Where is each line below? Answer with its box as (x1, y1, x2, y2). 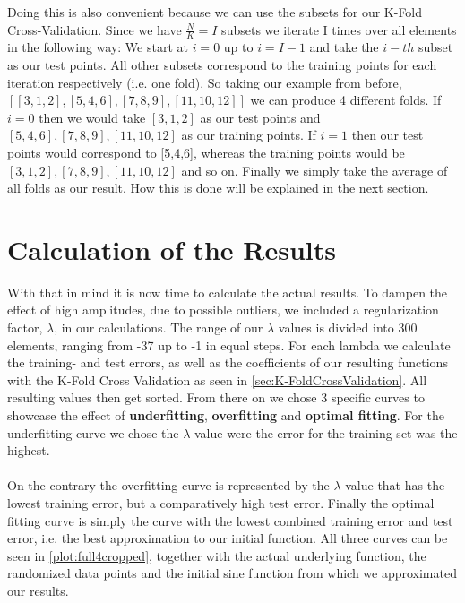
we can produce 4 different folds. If (250, 90, 442, 109)
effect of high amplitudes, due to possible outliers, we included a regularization (7, 300, 439, 319)
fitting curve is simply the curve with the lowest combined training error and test (7, 511, 453, 530)
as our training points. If (181, 125, 316, 144)
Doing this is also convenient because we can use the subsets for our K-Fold (7, 3, 423, 21)
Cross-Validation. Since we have (7, 20, 182, 39)
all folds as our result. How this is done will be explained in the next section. (7, 178, 429, 197)
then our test (351, 125, 424, 144)
